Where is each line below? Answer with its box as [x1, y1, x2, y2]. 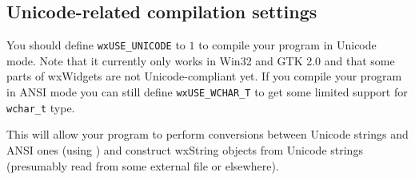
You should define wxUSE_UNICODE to [6, 37, 186, 53]
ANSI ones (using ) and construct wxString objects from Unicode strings [6, 141, 363, 158]
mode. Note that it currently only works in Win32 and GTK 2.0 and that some [6, 52, 395, 68]
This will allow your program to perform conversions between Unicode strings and [6, 126, 409, 143]
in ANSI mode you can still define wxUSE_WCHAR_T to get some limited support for [6, 84, 408, 100]
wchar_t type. [6, 99, 75, 115]
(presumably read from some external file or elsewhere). [6, 157, 279, 174]
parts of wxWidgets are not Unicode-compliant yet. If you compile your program [6, 68, 402, 84]
